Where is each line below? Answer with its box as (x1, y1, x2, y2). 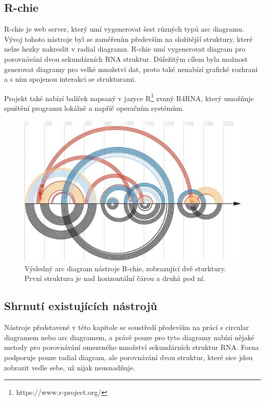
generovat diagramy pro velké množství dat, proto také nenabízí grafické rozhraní (4, 63, 258, 74)
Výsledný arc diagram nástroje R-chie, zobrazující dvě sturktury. (24, 263, 226, 273)
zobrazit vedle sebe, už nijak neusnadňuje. (4, 362, 136, 372)
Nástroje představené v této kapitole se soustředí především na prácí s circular (4, 322, 249, 333)
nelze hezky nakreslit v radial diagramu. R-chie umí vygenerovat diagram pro (4, 43, 246, 54)
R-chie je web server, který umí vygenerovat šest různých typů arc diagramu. (4, 23, 244, 34)
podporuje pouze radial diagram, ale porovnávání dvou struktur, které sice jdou (4, 351, 253, 362)
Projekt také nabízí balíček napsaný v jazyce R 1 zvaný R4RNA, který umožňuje (4, 91, 254, 103)
